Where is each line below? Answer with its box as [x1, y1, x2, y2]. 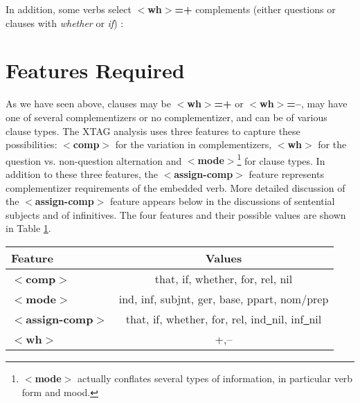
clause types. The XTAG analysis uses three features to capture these [6, 123, 300, 138]
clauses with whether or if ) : [6, 15, 124, 30]
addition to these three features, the [6, 166, 158, 181]
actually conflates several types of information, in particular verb [78, 370, 353, 385]
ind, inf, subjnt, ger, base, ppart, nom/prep [118, 290, 329, 307]
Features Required [6, 56, 185, 84]
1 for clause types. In [237, 151, 325, 168]
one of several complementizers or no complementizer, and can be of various [6, 109, 327, 124]
